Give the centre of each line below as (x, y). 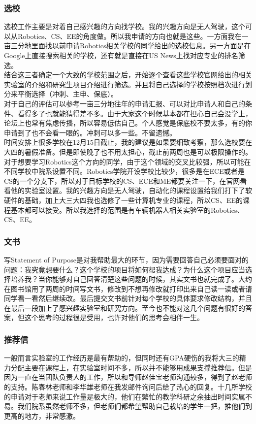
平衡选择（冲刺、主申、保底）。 (67, 94)
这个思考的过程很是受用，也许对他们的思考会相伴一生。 (114, 317)
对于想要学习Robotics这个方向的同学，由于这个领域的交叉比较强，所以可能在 (128, 161)
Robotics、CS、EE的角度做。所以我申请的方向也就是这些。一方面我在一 (133, 36)
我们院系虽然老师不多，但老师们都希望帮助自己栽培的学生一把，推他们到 (135, 406)
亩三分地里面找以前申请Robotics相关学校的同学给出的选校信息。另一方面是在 (128, 46)
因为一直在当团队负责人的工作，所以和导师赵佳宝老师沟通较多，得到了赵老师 (128, 377)
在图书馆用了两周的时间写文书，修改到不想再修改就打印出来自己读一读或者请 (128, 288)
